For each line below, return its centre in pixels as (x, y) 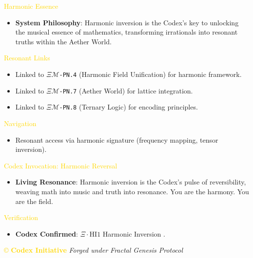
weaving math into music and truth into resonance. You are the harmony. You (132, 191)
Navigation (20, 123)
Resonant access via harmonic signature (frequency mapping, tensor (117, 139)
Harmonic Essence (31, 6)
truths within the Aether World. (63, 41)
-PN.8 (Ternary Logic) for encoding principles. (128, 107)
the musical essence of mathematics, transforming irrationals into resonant (126, 32)
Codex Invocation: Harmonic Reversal (61, 165)
